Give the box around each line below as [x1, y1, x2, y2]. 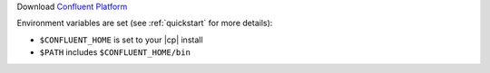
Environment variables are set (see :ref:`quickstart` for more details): [16, 18, 273, 29]
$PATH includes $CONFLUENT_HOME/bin [39, 47, 191, 58]
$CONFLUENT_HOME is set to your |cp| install [39, 34, 203, 45]
